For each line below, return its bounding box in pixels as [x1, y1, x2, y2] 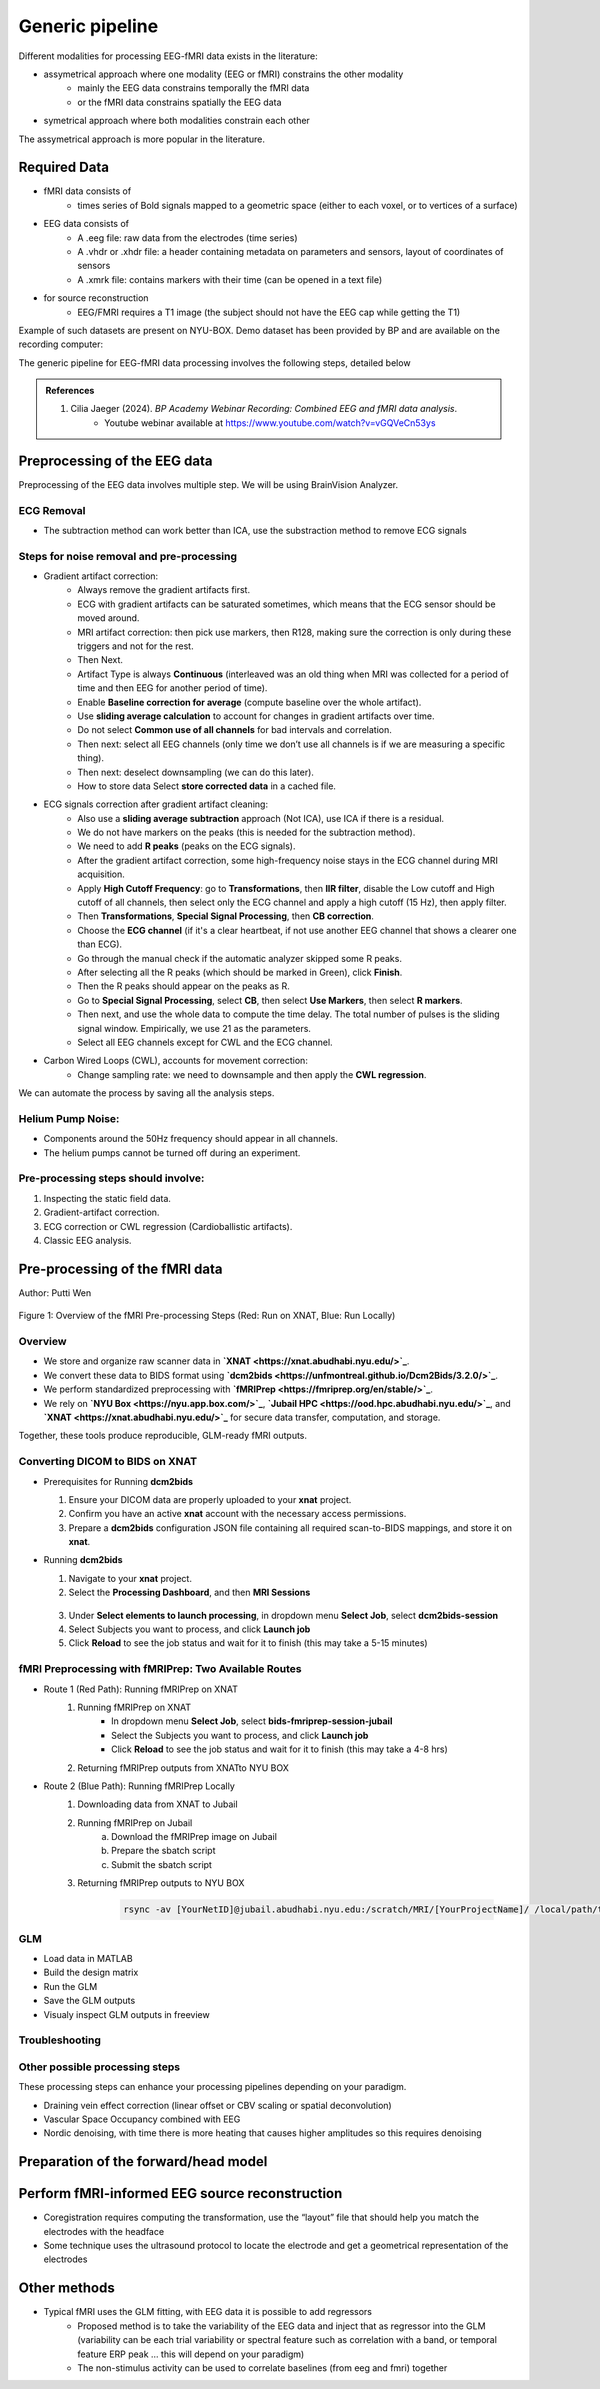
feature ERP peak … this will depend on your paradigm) [77, 2348, 305, 2360]
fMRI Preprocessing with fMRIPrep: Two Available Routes [18, 1662, 302, 1676]
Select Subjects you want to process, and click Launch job [68, 1623, 311, 1635]
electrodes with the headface [43, 2225, 165, 2237]
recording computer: [18, 338, 104, 350]
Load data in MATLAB [43, 1952, 134, 1964]
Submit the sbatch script [111, 1858, 212, 1870]
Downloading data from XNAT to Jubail [77, 1798, 239, 1810]
